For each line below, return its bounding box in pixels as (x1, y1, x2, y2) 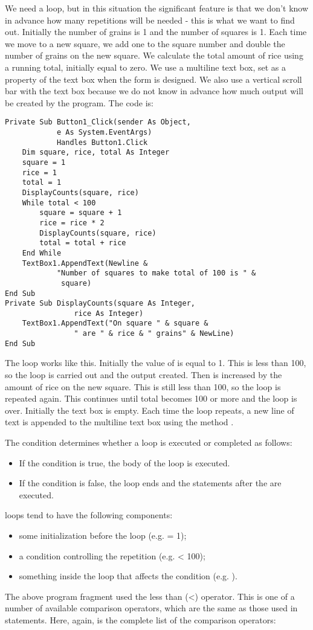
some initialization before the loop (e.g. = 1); (19, 529, 187, 541)
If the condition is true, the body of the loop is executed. (19, 456, 230, 469)
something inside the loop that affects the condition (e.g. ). (19, 570, 237, 582)
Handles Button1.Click (56, 138, 148, 147)
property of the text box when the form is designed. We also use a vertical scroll (5, 72, 302, 85)
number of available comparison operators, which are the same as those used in (5, 602, 298, 614)
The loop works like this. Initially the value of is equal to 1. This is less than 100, (5, 356, 306, 369)
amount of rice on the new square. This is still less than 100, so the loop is (5, 380, 281, 393)
